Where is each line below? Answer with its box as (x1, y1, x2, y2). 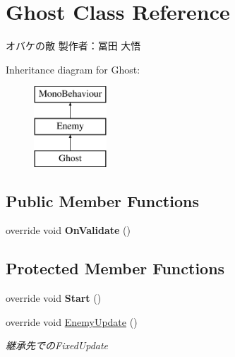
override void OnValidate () (6, 223, 131, 238)
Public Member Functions (6, 189, 199, 211)
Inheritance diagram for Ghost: (6, 62, 140, 76)
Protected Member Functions (6, 257, 225, 279)
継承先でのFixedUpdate (6, 338, 109, 353)
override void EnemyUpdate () (6, 314, 138, 329)
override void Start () (6, 291, 102, 305)
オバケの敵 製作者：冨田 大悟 (6, 38, 141, 53)
